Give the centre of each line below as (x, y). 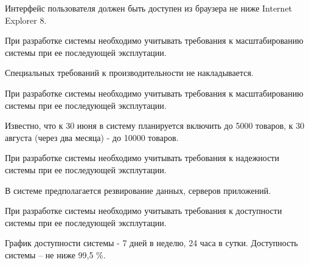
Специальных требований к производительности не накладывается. (129, 73)
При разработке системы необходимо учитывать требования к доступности (144, 211)
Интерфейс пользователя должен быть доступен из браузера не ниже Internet (149, 8)
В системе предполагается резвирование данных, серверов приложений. (138, 190)
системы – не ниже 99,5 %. (55, 254)
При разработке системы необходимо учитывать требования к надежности (142, 158)
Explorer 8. (26, 20)
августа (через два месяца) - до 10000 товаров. (92, 137)
